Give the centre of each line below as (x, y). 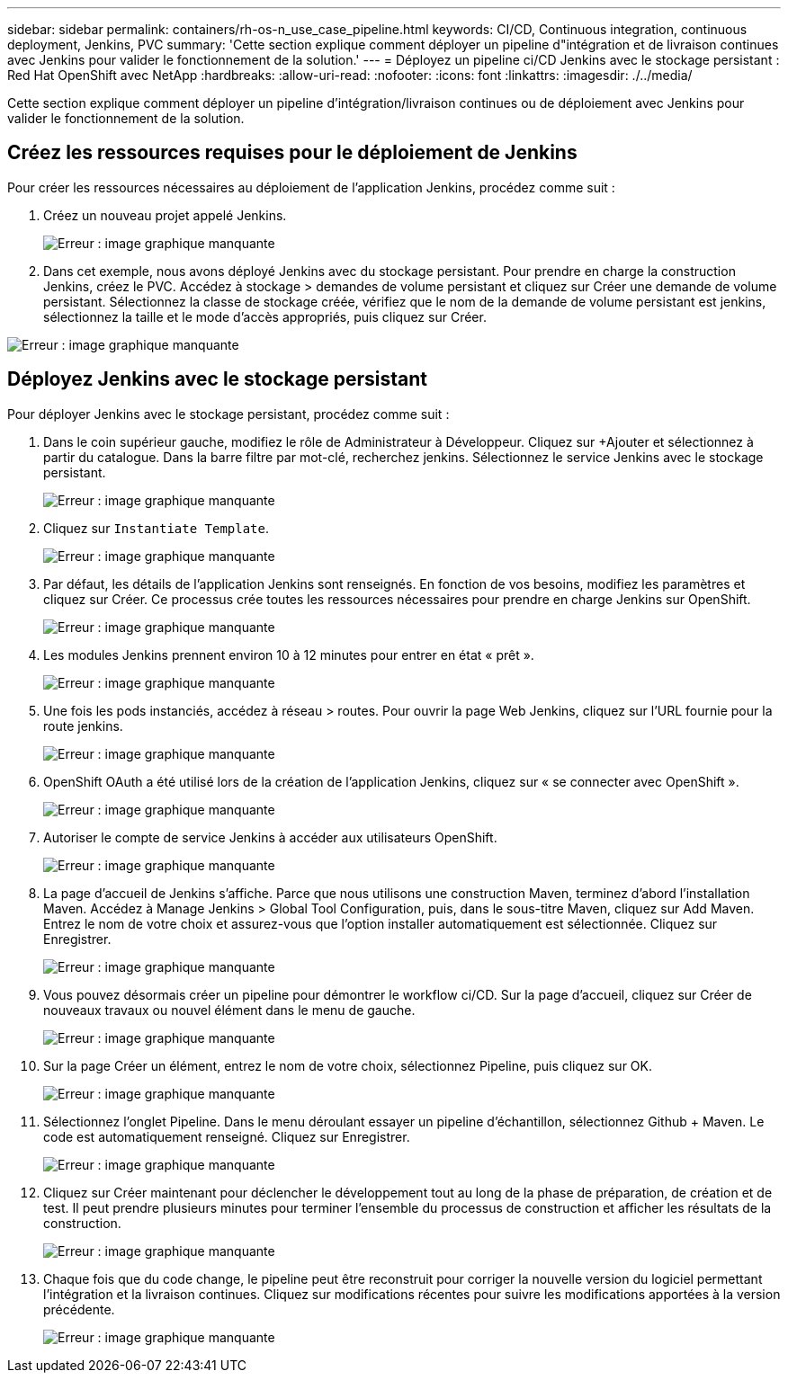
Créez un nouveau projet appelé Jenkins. (165, 215)
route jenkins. (83, 726)
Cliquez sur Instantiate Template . (156, 528)
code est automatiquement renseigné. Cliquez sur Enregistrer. (227, 1136)
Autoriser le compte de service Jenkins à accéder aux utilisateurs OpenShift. (270, 837)
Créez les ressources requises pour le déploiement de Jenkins (292, 153)
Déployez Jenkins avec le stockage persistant (217, 379)
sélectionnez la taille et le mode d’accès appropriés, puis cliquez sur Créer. (265, 316)
